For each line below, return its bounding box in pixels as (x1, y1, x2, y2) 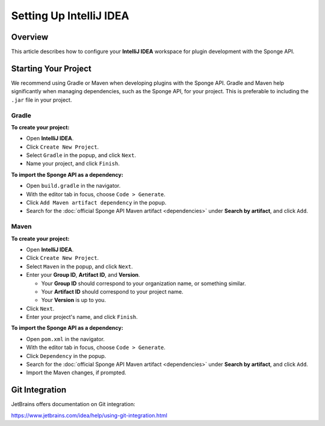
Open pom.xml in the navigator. (26, 335, 105, 342)
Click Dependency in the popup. (26, 352, 107, 359)
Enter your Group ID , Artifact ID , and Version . (26, 271, 141, 279)
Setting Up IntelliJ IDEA (11, 9, 129, 22)
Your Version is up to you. (41, 297, 107, 304)
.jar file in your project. (11, 96, 72, 103)
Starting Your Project (11, 63, 91, 73)
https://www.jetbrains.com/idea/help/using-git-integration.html (11, 412, 168, 419)
